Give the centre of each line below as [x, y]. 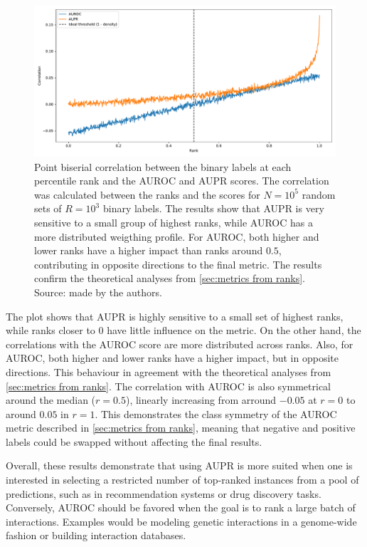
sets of [48, 208]
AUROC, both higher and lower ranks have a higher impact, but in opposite [172, 358]
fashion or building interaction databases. [96, 535]
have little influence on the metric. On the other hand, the [234, 330]
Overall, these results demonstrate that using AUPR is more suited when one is [179, 465]
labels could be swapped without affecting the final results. [134, 441]
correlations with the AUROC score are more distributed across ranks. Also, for [180, 344]
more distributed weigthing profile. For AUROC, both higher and [177, 236]
